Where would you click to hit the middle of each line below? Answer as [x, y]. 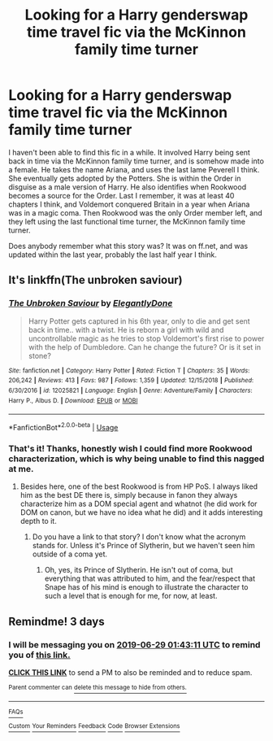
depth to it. [38, 521]
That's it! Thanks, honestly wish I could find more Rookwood [130, 448]
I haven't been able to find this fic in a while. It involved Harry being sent [129, 152]
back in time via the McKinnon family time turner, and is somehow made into [136, 161]
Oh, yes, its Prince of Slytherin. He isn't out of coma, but [139, 570]
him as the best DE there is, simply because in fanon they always [129, 495]
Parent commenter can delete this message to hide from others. [97, 687]
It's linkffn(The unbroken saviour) [95, 280]
